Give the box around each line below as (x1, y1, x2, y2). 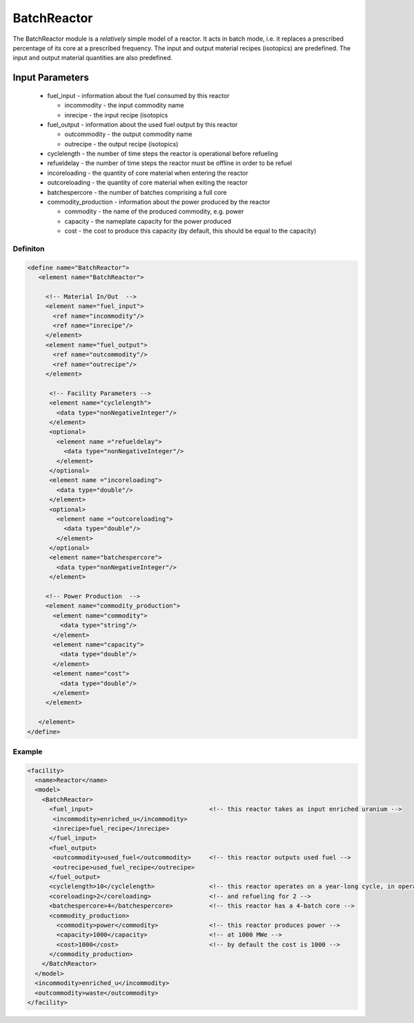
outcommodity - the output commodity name (64, 130, 193, 138)
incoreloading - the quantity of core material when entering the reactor (47, 169, 248, 177)
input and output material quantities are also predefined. (12, 54, 172, 62)
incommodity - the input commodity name (64, 101, 184, 110)
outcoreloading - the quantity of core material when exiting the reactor (47, 178, 248, 187)
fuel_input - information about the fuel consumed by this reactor (47, 91, 230, 99)
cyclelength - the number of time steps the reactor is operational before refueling (47, 149, 279, 158)
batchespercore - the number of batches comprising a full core (47, 188, 227, 196)
